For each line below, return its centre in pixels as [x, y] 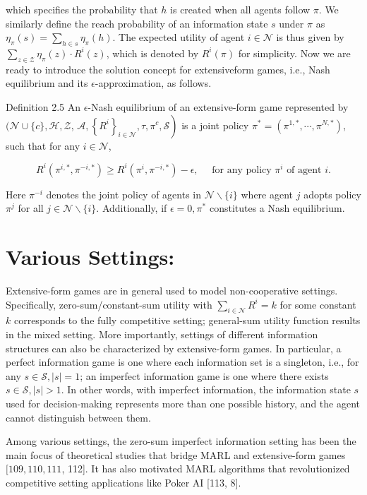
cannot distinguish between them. [78, 417]
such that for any [43, 145]
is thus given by [310, 37]
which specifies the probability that [82, 9]
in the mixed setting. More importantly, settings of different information [162, 334]
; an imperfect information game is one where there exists [204, 375]
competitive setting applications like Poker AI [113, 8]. [124, 482]
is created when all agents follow [240, 9]
